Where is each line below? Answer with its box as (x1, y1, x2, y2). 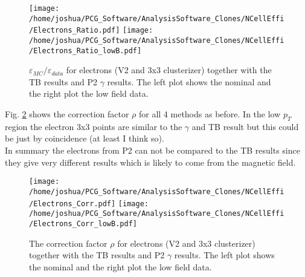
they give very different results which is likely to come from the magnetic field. (5, 155, 296, 168)
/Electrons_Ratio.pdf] (29, 26, 120, 35)
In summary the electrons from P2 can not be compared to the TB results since (5, 144, 300, 157)
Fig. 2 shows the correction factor (5, 108, 129, 120)
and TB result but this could (191, 120, 299, 132)
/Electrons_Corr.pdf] (29, 199, 116, 208)
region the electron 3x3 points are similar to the (5, 120, 182, 132)
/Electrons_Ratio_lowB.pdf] (29, 46, 142, 55)
